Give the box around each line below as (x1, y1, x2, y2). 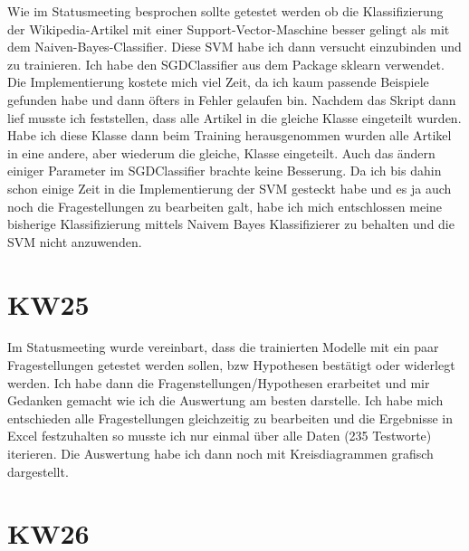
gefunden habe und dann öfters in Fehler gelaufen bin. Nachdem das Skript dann (7, 90, 456, 109)
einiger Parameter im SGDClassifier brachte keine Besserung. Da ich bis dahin (7, 161, 442, 180)
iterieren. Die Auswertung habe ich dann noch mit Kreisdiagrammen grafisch (7, 444, 434, 462)
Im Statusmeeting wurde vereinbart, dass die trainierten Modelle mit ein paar (7, 337, 439, 356)
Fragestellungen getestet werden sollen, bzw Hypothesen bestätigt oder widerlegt (7, 356, 455, 375)
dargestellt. (7, 461, 69, 480)
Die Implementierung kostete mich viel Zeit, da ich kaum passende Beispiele (7, 72, 429, 91)
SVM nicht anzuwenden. (7, 232, 142, 251)
